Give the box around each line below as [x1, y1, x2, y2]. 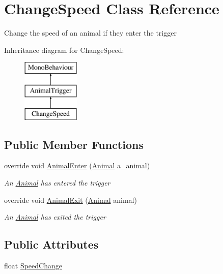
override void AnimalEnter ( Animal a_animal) [4, 160, 150, 171]
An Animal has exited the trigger [4, 211, 106, 222]
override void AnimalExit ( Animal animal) [4, 194, 137, 205]
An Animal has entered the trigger [4, 177, 110, 188]
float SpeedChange [4, 260, 62, 271]
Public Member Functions [4, 136, 144, 152]
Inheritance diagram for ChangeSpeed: [4, 44, 124, 55]
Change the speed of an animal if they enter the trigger [4, 27, 177, 38]
